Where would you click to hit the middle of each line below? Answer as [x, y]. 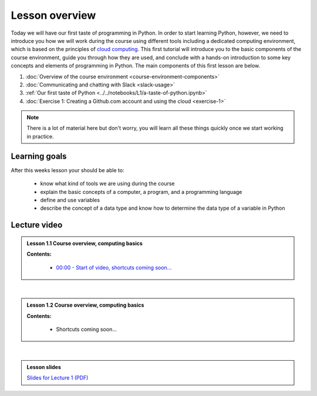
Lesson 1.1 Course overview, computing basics [85, 243]
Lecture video [37, 225]
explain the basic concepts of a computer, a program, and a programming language [141, 192]
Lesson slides [44, 367]
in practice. [40, 136]
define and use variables [70, 200]
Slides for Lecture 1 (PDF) [58, 378]
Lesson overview [53, 15]
